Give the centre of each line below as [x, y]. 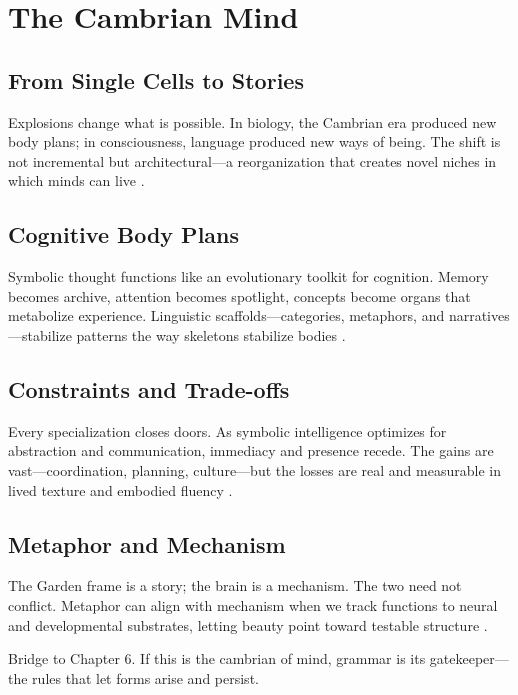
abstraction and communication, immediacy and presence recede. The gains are [251, 450]
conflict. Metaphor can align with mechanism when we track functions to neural [253, 604]
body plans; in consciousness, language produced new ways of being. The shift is [254, 141]
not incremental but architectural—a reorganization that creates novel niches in [252, 160]
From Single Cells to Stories [156, 79]
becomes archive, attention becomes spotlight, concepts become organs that [239, 295]
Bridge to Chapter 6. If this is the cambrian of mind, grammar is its [217, 658]
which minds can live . [76, 180]
